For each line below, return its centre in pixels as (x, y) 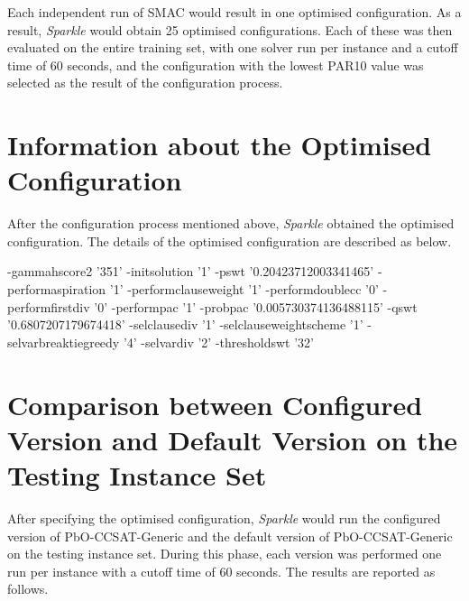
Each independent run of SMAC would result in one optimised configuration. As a (234, 12)
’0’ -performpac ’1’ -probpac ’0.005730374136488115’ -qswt (256, 306)
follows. (28, 589)
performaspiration (57, 289)
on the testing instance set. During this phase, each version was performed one (225, 554)
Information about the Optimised (220, 145)
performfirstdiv (49, 306)
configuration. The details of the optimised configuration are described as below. (230, 240)
